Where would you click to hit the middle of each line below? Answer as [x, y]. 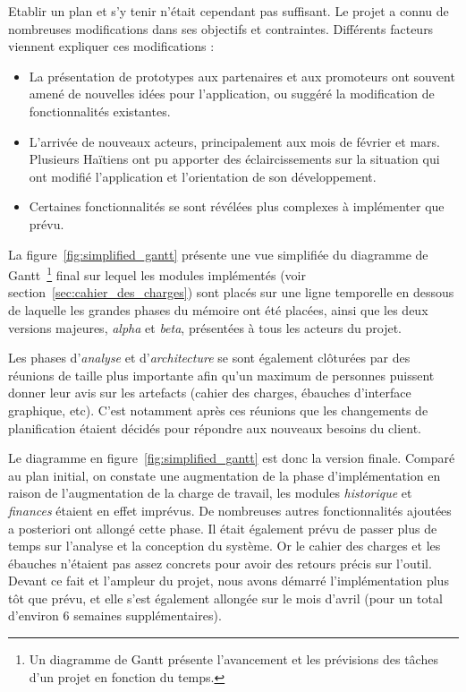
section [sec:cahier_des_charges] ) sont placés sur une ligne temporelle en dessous [231, 292]
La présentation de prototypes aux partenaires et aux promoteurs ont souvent [242, 76]
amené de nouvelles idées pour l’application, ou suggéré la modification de [232, 94]
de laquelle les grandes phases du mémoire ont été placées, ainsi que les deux [218, 309]
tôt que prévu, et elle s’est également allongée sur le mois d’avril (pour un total [225, 598]
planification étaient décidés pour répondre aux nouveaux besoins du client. [215, 427]
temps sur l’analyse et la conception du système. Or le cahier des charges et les [225, 546]
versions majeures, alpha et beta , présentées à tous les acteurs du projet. [205, 327]
